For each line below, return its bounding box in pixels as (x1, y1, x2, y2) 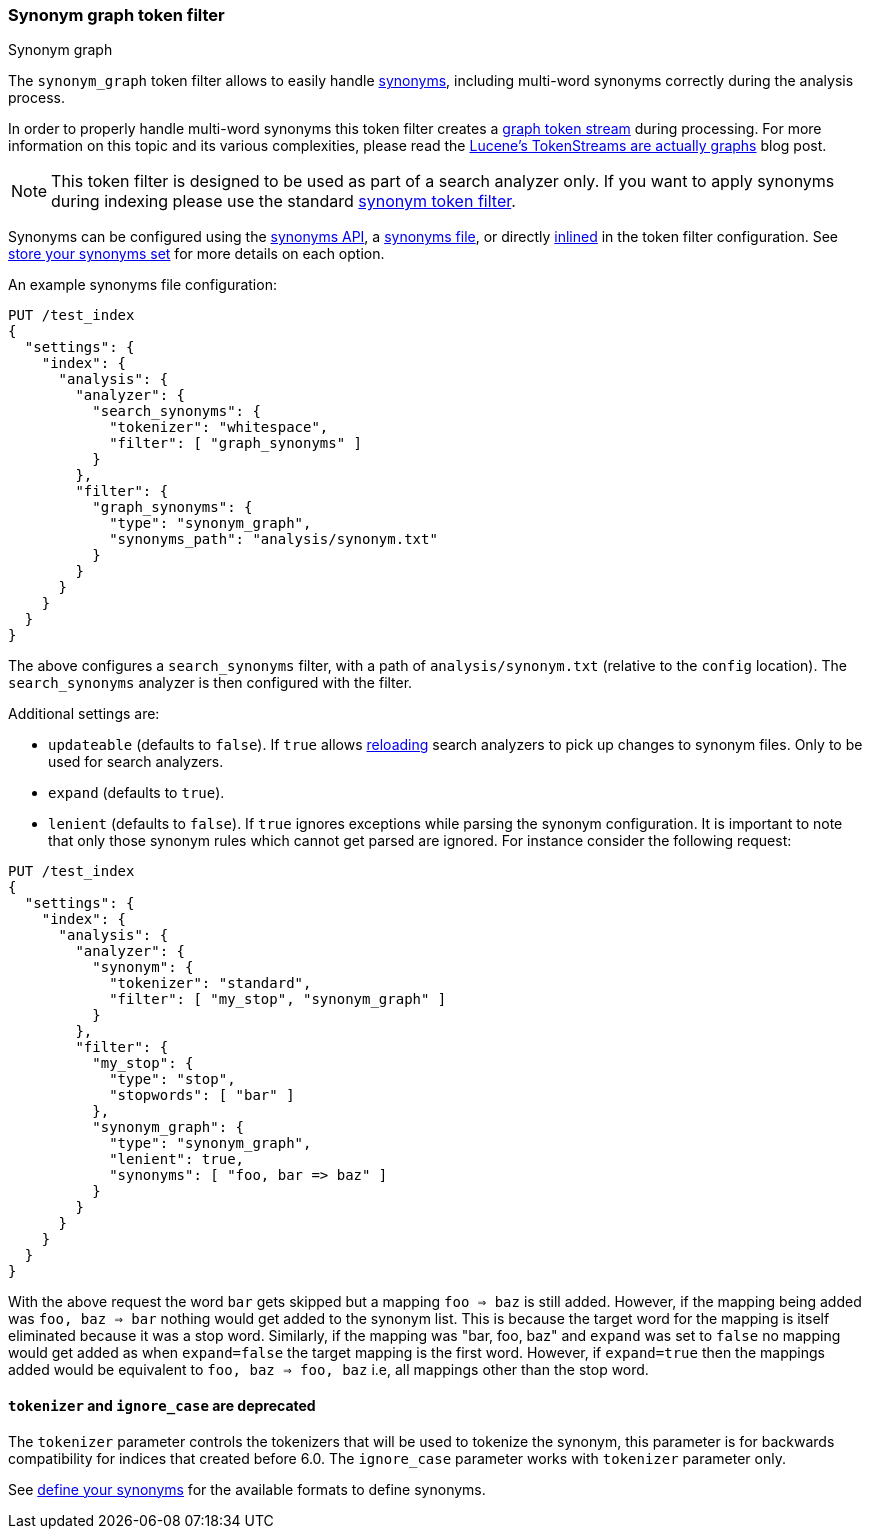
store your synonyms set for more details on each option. (8, 245, 385, 263)
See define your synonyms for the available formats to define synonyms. (8, 1480, 486, 1498)
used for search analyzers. (48, 753, 224, 771)
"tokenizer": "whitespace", (109, 419, 329, 436)
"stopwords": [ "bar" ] (109, 1087, 295, 1104)
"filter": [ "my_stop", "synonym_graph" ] (109, 991, 447, 1008)
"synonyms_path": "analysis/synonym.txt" (109, 531, 438, 548)
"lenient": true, (109, 1151, 245, 1168)
